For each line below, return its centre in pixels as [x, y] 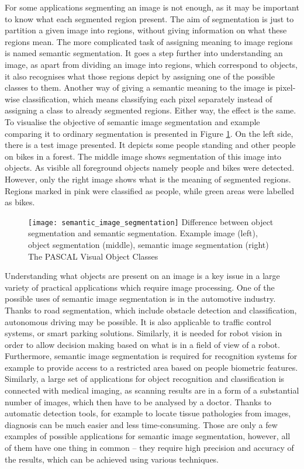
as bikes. [20, 202]
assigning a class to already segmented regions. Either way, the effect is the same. [151, 110]
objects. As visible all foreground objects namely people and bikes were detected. [150, 168]
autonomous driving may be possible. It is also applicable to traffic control [138, 321]
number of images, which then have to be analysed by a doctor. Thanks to [138, 401]
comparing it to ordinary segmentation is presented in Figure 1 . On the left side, [149, 133]
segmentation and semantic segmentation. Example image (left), [143, 233]
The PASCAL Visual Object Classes [93, 256]
